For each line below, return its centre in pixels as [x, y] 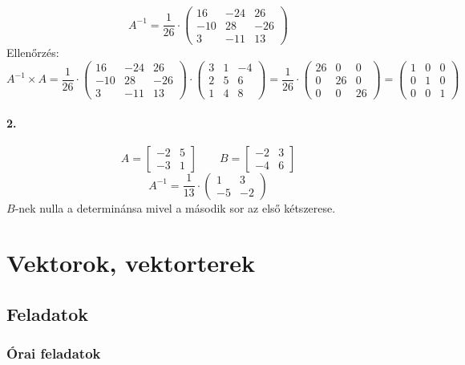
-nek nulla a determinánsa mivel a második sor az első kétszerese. [175, 207]
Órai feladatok [54, 353]
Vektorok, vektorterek [131, 263]
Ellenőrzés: [33, 53]
